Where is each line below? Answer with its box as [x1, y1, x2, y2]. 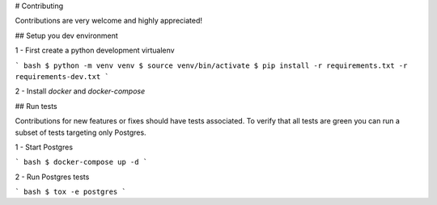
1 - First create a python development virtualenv [15, 45, 175, 56]
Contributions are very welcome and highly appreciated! [15, 16, 202, 26]
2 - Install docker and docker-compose [15, 86, 146, 96]
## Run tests [15, 101, 57, 111]
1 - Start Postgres [15, 142, 73, 152]
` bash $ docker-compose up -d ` [15, 157, 148, 167]
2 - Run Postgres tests [15, 172, 90, 182]
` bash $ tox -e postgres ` [15, 187, 127, 197]
